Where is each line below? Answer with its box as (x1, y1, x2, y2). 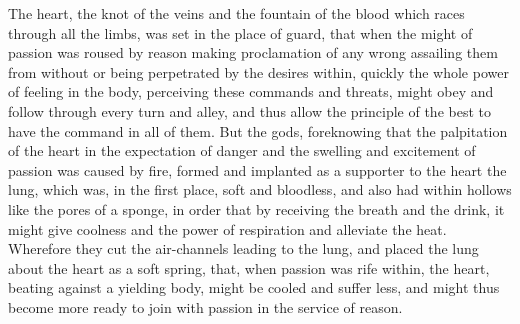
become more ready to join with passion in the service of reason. (8, 296, 403, 317)
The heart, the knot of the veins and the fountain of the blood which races (8, 3, 465, 23)
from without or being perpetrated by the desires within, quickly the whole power (8, 61, 509, 82)
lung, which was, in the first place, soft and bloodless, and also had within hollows (8, 179, 512, 200)
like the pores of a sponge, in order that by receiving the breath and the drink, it (8, 198, 505, 219)
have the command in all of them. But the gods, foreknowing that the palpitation (8, 120, 508, 141)
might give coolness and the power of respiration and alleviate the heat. (8, 218, 447, 239)
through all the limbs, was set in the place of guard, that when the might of (8, 22, 473, 43)
